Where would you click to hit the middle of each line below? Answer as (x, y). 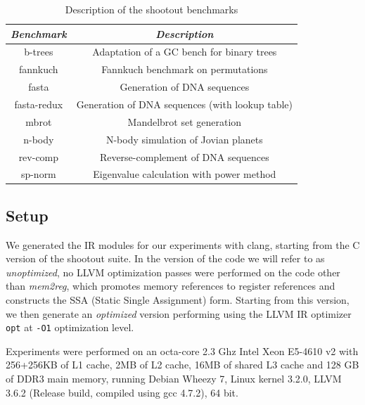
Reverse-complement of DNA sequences (184, 156)
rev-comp (39, 156)
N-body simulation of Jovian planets (184, 139)
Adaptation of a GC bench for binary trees (185, 52)
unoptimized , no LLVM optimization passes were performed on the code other (173, 272)
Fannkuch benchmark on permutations (185, 69)
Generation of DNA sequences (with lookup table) (185, 104)
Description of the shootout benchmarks (152, 9)
